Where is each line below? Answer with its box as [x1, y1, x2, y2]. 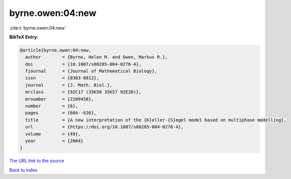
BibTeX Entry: [9, 34, 39, 40]
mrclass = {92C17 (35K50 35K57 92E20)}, [25, 89, 142, 95]
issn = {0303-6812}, [25, 75, 100, 81]
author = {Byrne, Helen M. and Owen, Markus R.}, [25, 54, 168, 60]
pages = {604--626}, [25, 110, 97, 116]
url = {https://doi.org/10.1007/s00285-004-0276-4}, [25, 124, 184, 130]
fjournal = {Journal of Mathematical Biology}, [25, 68, 157, 74]
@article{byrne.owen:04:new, [20, 47, 92, 53]
